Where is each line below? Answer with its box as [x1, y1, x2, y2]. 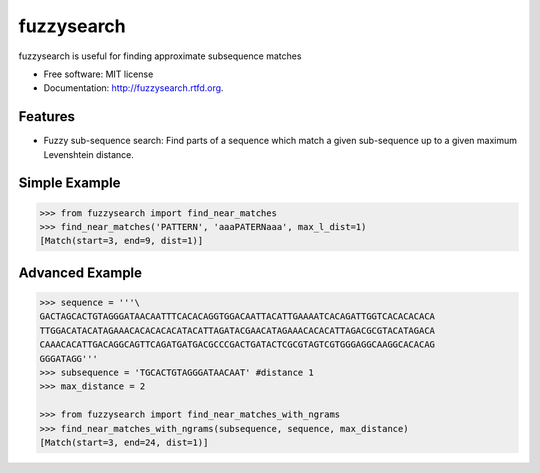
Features [18, 108, 75, 125]
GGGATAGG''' [39, 353, 99, 364]
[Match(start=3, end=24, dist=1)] [39, 436, 209, 448]
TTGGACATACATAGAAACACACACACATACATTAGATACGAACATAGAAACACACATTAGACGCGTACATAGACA [39, 325, 435, 336]
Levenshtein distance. [43, 148, 135, 160]
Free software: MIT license [43, 68, 154, 80]
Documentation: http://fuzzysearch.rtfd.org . [43, 82, 224, 94]
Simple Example [18, 175, 121, 192]
